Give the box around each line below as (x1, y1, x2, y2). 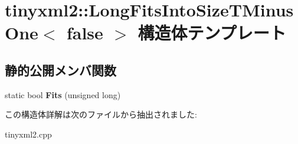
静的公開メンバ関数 (5, 61, 116, 79)
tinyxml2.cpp (5, 128, 52, 140)
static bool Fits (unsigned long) (5, 88, 121, 101)
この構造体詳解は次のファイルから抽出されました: (5, 108, 197, 120)
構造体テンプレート (137, 21, 286, 45)
